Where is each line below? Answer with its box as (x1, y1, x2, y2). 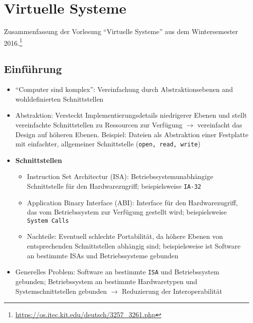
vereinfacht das (198, 119, 242, 129)
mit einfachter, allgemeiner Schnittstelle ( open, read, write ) (15, 139, 200, 149)
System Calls (27, 217, 69, 224)
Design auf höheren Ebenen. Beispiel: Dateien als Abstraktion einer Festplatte (15, 129, 249, 139)
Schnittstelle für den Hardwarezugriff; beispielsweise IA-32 (27, 180, 201, 191)
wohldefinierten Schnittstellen (15, 93, 104, 104)
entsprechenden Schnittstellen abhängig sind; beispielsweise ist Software (27, 241, 241, 251)
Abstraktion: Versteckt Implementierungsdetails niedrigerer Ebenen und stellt (15, 110, 247, 120)
